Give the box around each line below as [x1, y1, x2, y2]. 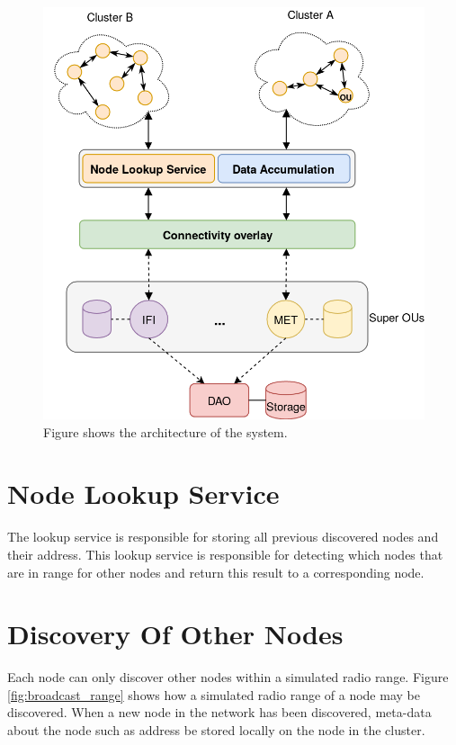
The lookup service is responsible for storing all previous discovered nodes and [7, 527, 439, 546]
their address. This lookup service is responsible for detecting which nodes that [7, 544, 443, 563]
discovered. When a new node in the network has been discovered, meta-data [7, 703, 432, 722]
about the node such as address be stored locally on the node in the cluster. [7, 721, 425, 740]
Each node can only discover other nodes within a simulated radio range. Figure [7, 668, 449, 687]
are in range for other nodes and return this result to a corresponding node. [7, 562, 425, 581]
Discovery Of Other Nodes [7, 615, 344, 652]
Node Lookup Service [7, 475, 280, 512]
